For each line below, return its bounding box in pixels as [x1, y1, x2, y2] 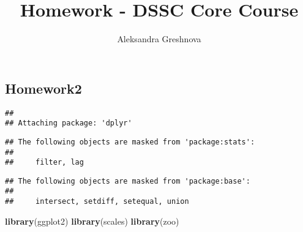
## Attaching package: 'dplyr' [5, 119, 132, 128]
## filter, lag [5, 158, 84, 167]
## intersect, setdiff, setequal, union [5, 197, 189, 206]
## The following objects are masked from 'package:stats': [5, 137, 255, 146]
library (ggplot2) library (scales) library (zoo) [5, 214, 179, 227]
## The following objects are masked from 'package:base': [5, 176, 250, 185]
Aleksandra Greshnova [117, 32, 201, 45]
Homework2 [5, 78, 82, 97]
